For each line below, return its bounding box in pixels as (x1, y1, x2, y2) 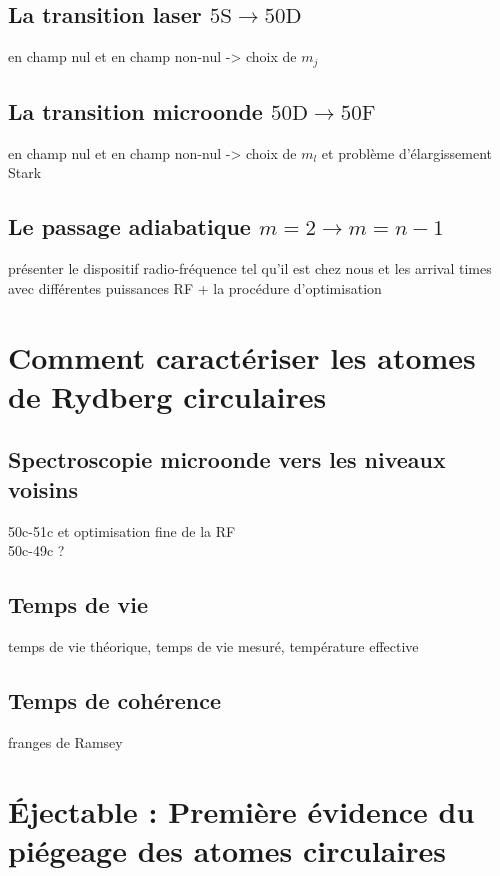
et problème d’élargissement (321, 142, 493, 163)
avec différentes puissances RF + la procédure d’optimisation (8, 277, 382, 298)
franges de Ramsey (8, 731, 123, 752)
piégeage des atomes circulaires (8, 829, 447, 870)
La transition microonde (8, 96, 263, 127)
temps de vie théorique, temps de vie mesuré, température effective (8, 635, 419, 656)
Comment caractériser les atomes (8, 336, 476, 377)
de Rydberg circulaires (8, 375, 327, 416)
